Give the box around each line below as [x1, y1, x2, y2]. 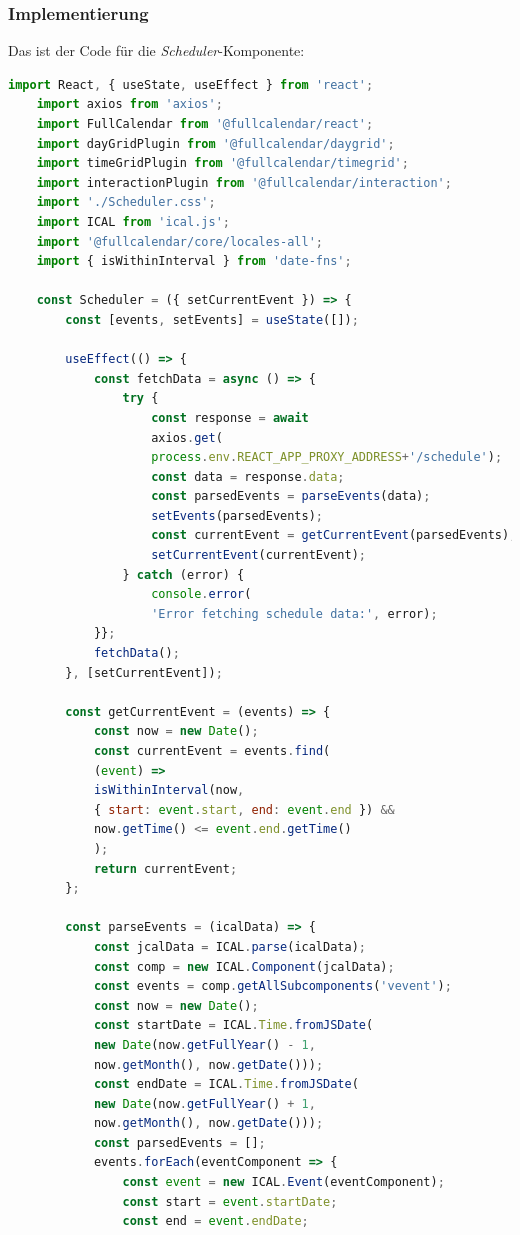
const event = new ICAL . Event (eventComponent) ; [122, 1175, 445, 1190]
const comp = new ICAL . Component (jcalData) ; [93, 959, 395, 974]
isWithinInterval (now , [93, 783, 245, 798]
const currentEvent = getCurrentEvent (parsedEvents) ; [151, 528, 517, 543]
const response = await [151, 410, 309, 425]
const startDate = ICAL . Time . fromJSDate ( [93, 1018, 374, 1033]
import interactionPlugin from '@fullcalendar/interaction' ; [36, 175, 452, 190]
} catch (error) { [122, 567, 245, 582]
